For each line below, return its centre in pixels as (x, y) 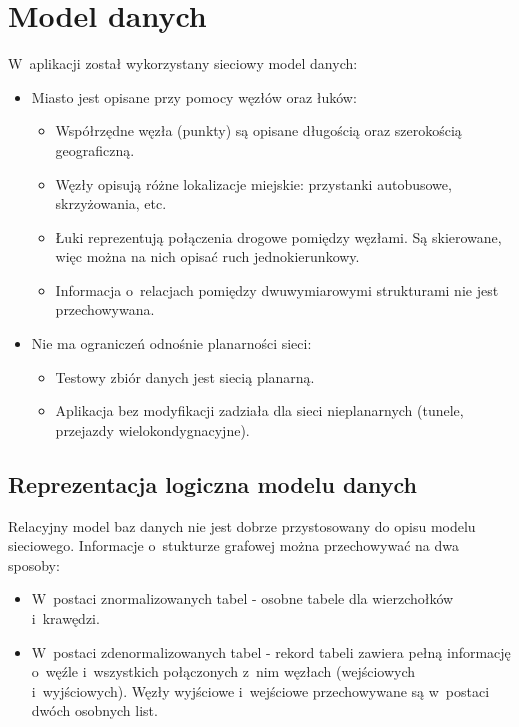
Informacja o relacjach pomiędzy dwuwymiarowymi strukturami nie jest (277, 289)
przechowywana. (105, 309)
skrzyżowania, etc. (111, 203)
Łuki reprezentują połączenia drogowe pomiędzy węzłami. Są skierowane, (278, 236)
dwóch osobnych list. (94, 710)
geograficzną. (95, 149)
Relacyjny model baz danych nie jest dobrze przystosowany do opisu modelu (242, 525)
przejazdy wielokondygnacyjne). (152, 429)
